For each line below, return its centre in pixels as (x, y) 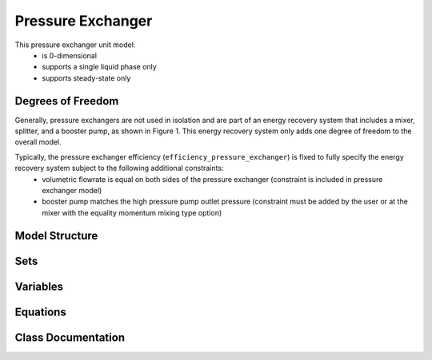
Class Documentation (70, 337)
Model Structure (56, 235)
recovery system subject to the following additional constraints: (119, 168)
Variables (39, 286)
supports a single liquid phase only (100, 67)
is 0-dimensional (70, 55)
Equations (41, 312)
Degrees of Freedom (67, 101)
